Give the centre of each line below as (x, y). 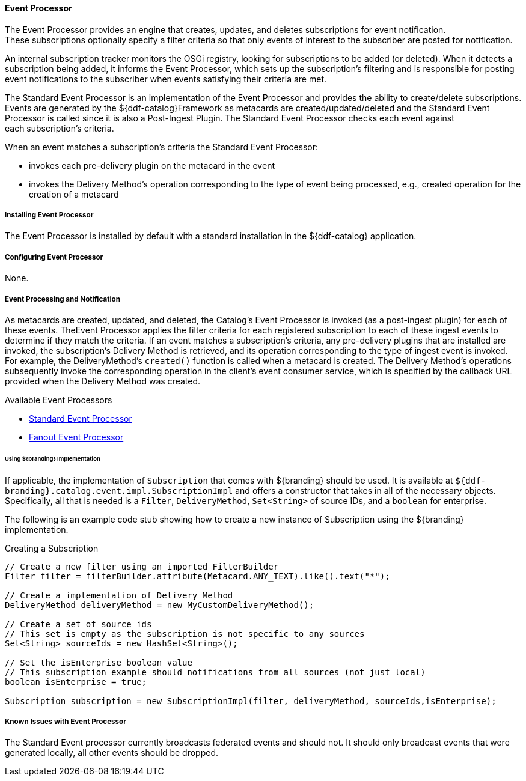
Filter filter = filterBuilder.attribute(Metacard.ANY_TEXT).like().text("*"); (197, 576)
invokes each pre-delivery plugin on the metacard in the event (152, 165)
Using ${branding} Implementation (53, 458)
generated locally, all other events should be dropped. (112, 753)
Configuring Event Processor (54, 257)
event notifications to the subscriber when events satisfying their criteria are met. (166, 79)
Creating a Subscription (52, 548)
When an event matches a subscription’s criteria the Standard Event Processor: (162, 147)
